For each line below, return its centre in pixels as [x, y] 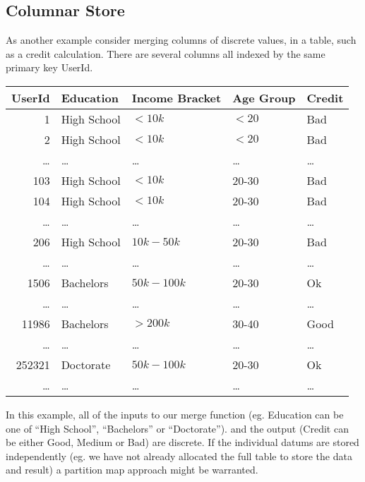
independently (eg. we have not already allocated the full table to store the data [179, 456]
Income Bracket [176, 97]
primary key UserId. [49, 67]
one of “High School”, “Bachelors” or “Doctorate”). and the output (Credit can [177, 428]
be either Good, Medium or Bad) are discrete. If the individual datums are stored [182, 442]
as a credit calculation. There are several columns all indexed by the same [166, 53]
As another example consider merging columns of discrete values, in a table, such [181, 40]
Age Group [264, 97]
